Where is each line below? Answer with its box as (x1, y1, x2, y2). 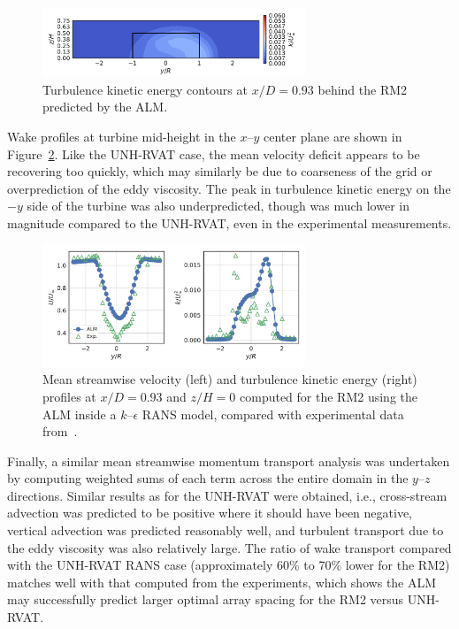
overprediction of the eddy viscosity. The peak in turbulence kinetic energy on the (7, 179, 451, 197)
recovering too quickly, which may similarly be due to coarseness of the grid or (7, 162, 432, 180)
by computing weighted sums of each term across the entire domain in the (7, 469, 409, 487)
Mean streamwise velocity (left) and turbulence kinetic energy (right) (42, 370, 417, 388)
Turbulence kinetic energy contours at (42, 80, 248, 98)
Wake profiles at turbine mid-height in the (7, 127, 236, 145)
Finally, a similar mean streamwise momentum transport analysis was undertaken (7, 451, 450, 470)
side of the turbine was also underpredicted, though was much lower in (27, 196, 409, 215)
